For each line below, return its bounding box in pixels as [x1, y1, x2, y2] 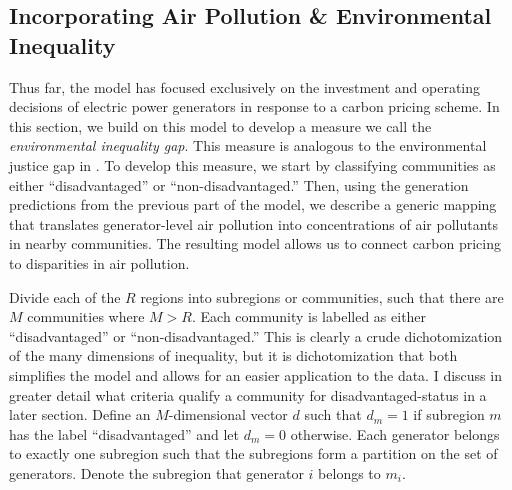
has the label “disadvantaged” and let [9, 423, 239, 444]
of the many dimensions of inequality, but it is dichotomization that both [9, 345, 458, 366]
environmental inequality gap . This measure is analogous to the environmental [9, 135, 487, 156]
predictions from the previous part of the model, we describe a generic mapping [9, 194, 497, 215]
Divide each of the [9, 286, 121, 307]
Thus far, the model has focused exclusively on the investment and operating [9, 76, 481, 97]
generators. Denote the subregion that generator [9, 462, 304, 483]
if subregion [413, 404, 485, 425]
